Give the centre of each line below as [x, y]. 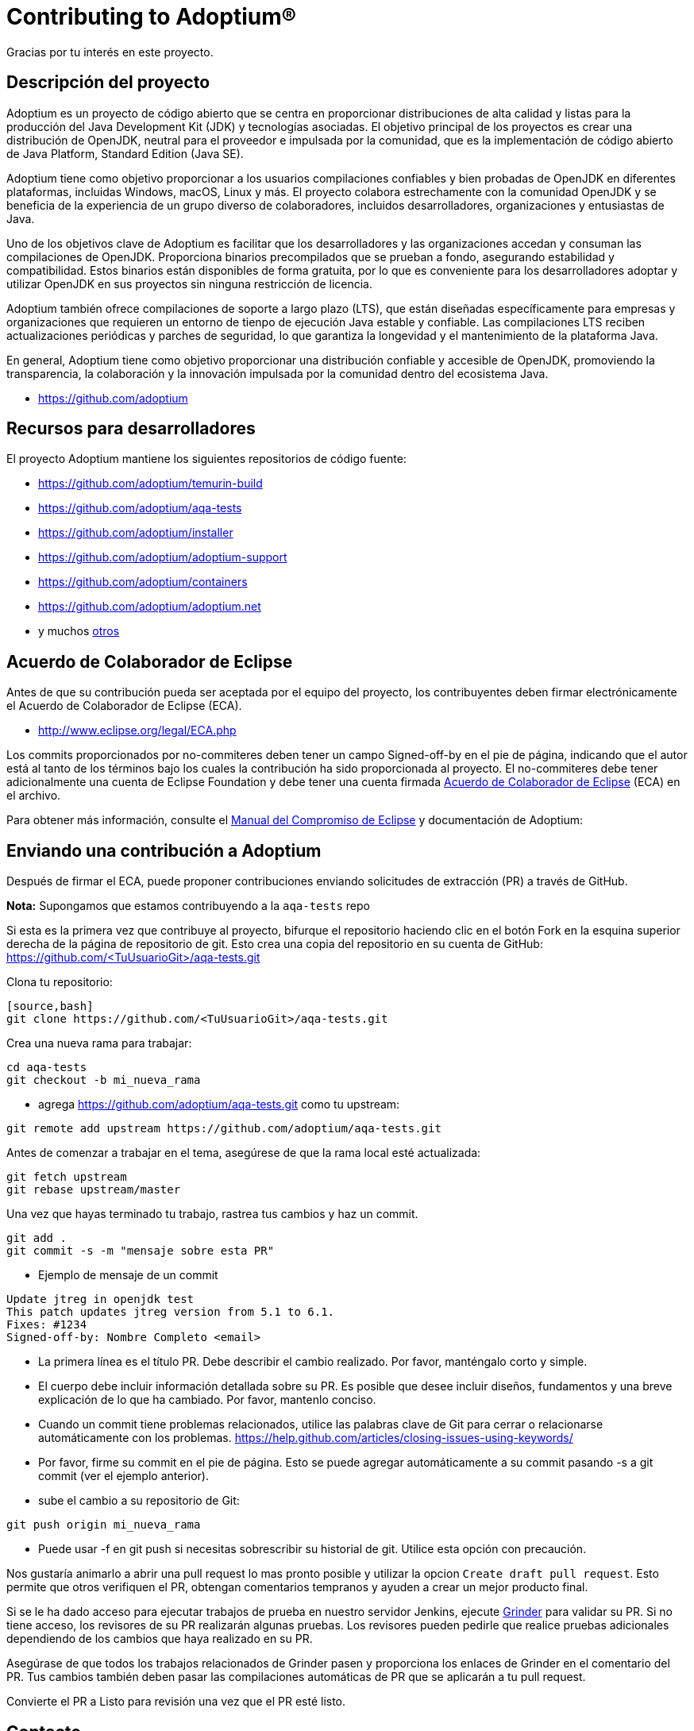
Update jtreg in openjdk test [100, 1299]
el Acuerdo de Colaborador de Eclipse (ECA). [124, 706]
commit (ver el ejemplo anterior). [124, 1476]
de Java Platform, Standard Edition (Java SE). [125, 153]
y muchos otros [79, 631]
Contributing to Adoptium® [152, 17]
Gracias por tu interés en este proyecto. [110, 52]
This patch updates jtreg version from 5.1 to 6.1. [171, 1312]
